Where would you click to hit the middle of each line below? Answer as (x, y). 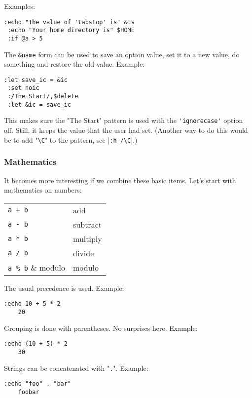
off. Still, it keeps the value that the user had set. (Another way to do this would (126, 130)
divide (84, 253)
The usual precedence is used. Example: (64, 288)
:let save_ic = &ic (36, 80)
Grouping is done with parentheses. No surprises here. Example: (101, 328)
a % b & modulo (37, 267)
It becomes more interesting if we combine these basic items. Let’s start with (120, 180)
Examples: (19, 6)
